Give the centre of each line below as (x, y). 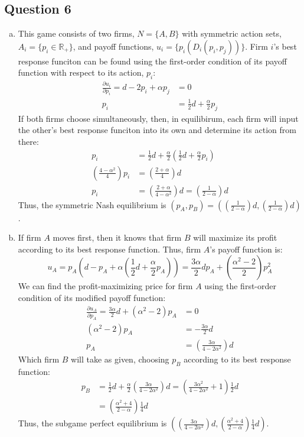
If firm (30, 237)
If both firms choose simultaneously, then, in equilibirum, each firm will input (158, 118)
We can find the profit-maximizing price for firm (105, 286)
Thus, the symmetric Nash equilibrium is (92, 204)
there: (28, 141)
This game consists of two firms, (76, 33)
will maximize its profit (235, 237)
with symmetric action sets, (232, 33)
